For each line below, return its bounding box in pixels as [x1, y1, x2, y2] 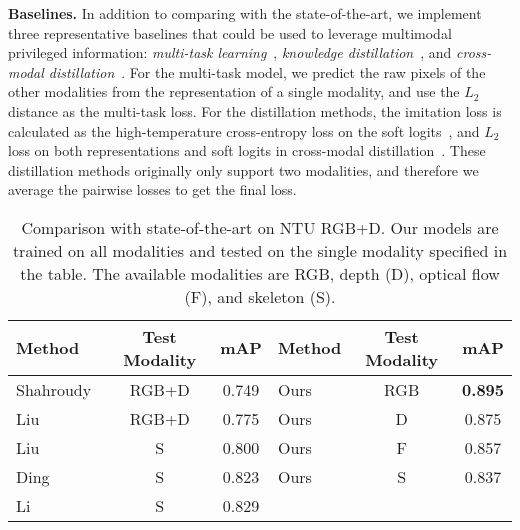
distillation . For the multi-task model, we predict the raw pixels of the [48, 61, 486, 82]
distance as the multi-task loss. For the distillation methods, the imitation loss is [8, 100, 502, 121]
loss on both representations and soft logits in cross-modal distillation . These [8, 140, 486, 161]
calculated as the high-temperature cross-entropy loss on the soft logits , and [8, 120, 480, 141]
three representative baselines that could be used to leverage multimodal [8, 22, 452, 43]
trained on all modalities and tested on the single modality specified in [12, 238, 508, 262]
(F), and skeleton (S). [184, 284, 336, 308]
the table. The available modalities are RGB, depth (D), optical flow [20, 261, 500, 285]
